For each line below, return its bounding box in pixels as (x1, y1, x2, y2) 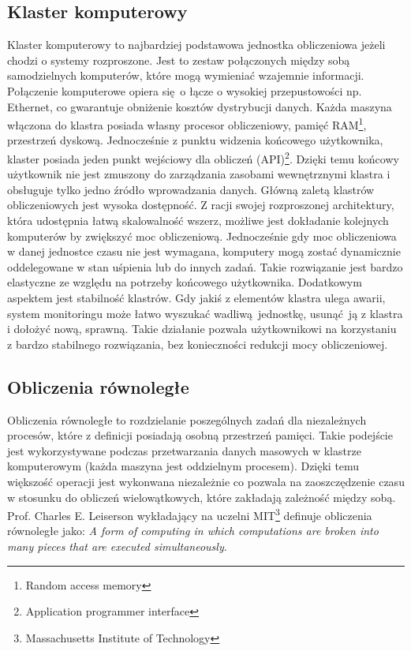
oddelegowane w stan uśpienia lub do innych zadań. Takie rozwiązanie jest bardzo (7, 258, 403, 275)
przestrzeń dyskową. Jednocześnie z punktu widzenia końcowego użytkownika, (7, 132, 383, 148)
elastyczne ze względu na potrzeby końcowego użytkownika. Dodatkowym (7, 274, 362, 290)
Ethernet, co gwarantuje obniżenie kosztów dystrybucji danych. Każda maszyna (7, 98, 392, 114)
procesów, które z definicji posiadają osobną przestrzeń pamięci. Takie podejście (7, 427, 393, 443)
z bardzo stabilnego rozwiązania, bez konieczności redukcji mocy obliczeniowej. (7, 335, 388, 352)
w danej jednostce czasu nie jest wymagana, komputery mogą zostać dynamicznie (7, 243, 401, 260)
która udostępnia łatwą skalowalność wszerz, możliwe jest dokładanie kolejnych (7, 212, 389, 229)
